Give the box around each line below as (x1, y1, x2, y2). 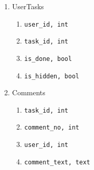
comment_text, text (24, 158, 90, 166)
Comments (12, 87, 45, 98)
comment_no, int (24, 124, 79, 132)
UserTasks (12, 1, 44, 11)
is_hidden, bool (24, 72, 79, 80)
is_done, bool (24, 55, 72, 62)
